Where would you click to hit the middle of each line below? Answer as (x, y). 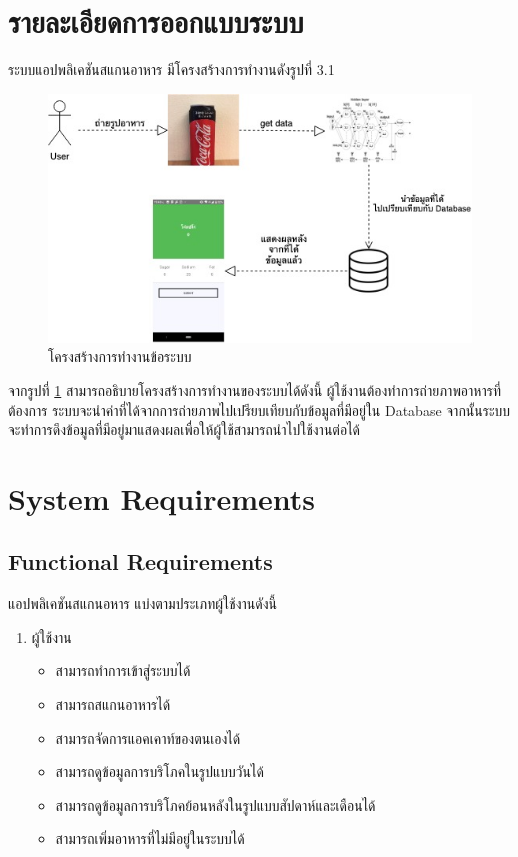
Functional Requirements (140, 561)
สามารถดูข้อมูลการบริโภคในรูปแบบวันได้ (159, 771)
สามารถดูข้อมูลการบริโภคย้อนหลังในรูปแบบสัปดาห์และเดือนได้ (215, 804)
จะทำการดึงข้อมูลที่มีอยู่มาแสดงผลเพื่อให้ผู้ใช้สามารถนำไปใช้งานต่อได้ (184, 429)
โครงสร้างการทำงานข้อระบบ (120, 356)
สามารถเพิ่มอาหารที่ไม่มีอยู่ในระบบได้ (150, 838)
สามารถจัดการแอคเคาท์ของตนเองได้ (148, 737)
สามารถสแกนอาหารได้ (113, 704)
